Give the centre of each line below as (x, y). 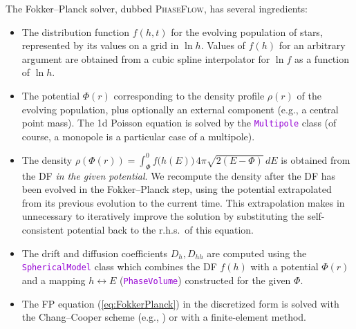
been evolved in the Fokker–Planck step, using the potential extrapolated (177, 189)
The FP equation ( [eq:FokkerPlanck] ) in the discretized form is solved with (180, 303)
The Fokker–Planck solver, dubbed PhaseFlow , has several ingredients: (157, 8)
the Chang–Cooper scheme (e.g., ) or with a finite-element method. (164, 317)
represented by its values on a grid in (100, 45)
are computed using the (257, 253)
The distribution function (76, 31)
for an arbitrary (312, 45)
